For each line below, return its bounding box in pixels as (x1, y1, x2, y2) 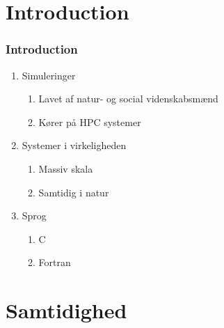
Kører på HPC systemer (38, 114, 141, 129)
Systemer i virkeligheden (22, 138, 127, 153)
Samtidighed (6, 296, 127, 325)
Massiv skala (38, 161, 93, 175)
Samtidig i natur (38, 185, 109, 199)
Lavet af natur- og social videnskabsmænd (38, 91, 218, 106)
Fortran (38, 255, 71, 270)
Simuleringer (22, 68, 76, 82)
